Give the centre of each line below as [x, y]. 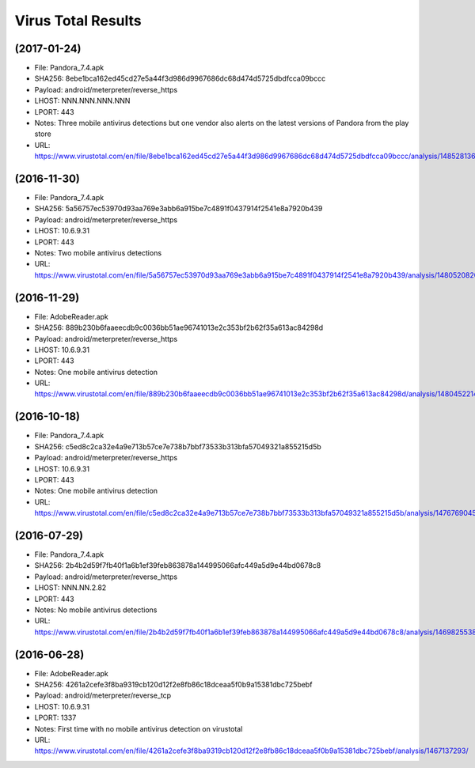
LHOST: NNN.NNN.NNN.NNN [82, 101]
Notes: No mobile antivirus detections [96, 610]
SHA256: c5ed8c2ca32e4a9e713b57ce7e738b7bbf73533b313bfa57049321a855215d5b [178, 446]
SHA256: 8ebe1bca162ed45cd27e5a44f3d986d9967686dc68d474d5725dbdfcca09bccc [180, 78]
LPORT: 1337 [55, 718]
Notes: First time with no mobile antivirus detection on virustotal [139, 728]
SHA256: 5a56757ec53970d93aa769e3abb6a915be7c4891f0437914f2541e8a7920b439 [179, 209]
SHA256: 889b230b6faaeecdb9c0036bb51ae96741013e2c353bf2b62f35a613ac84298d [179, 327]
